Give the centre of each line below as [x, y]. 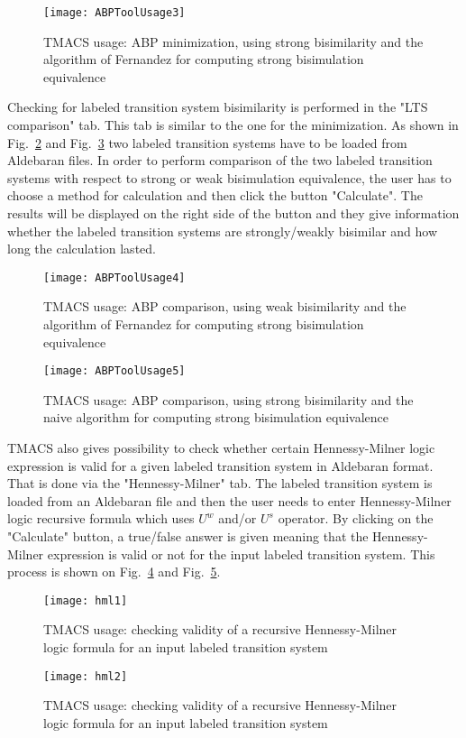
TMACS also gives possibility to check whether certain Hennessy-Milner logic [221, 448]
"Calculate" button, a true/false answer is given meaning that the [188, 536]
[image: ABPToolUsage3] [114, 13]
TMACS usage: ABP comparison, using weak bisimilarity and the [225, 306]
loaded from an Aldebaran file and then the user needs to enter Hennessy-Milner [229, 500]
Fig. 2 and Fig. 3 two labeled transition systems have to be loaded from [207, 142]
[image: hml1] [86, 600]
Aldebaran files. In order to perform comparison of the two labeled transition [220, 160]
